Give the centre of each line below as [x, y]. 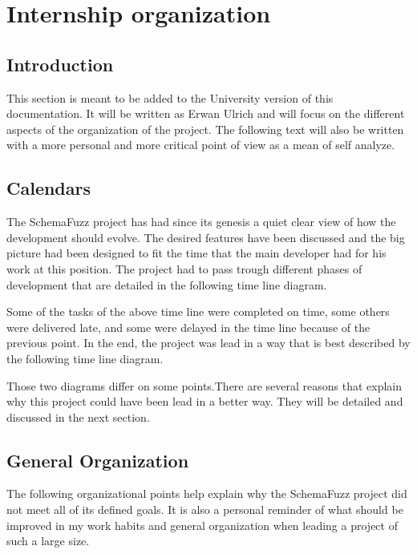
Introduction [60, 64]
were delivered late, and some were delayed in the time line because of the [188, 327]
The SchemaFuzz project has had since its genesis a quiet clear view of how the [201, 222]
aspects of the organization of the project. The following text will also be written [205, 129]
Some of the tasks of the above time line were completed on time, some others [198, 311]
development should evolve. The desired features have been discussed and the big [206, 237]
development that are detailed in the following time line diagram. [167, 284]
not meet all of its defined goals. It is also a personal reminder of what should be [205, 510]
